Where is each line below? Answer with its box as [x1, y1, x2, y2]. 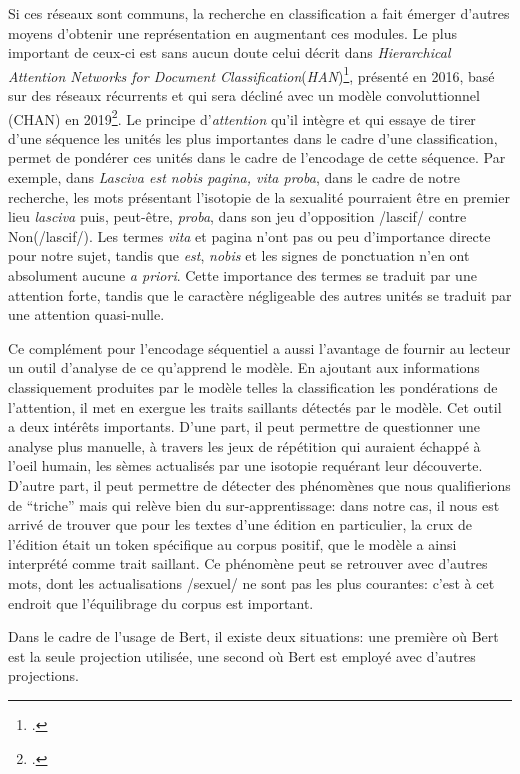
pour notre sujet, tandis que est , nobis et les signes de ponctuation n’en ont [8, 245, 470, 266]
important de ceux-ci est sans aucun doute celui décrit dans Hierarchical [8, 42, 451, 63]
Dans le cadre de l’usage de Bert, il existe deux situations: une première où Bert [8, 626, 499, 647]
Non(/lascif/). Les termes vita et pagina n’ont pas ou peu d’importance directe [8, 225, 491, 246]
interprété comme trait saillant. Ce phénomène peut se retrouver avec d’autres [8, 553, 488, 574]
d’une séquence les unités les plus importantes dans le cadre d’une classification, [8, 127, 498, 148]
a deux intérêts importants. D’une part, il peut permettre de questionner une [8, 416, 481, 437]
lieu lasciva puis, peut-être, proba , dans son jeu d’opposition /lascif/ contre [8, 206, 467, 227]
